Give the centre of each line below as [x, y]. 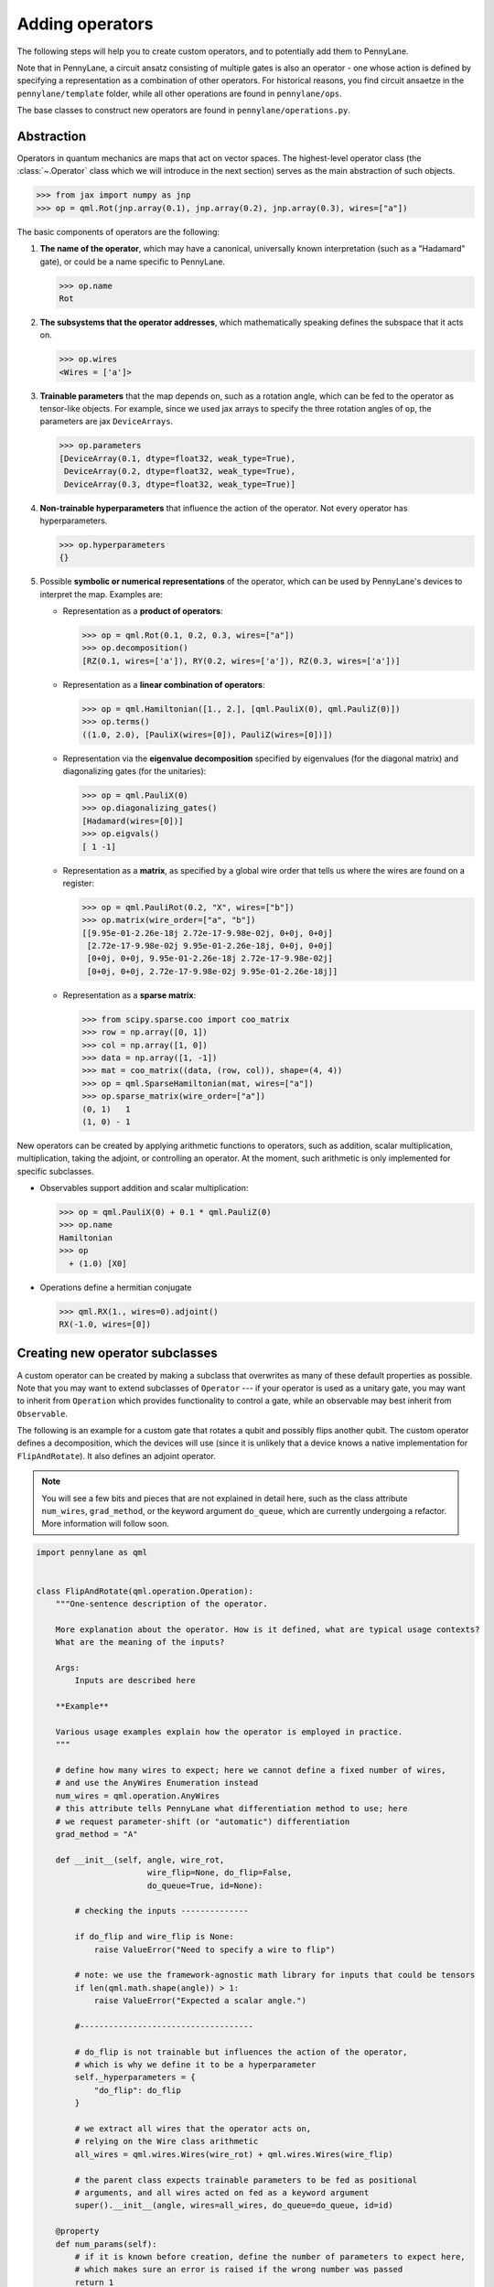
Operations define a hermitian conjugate [116, 1287]
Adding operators [85, 24]
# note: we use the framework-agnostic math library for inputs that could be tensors [275, 1975]
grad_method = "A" [97, 1834]
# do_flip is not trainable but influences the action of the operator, [241, 2052]
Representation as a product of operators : [143, 611]
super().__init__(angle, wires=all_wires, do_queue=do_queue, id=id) [234, 2206]
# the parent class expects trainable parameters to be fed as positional [246, 2180]
